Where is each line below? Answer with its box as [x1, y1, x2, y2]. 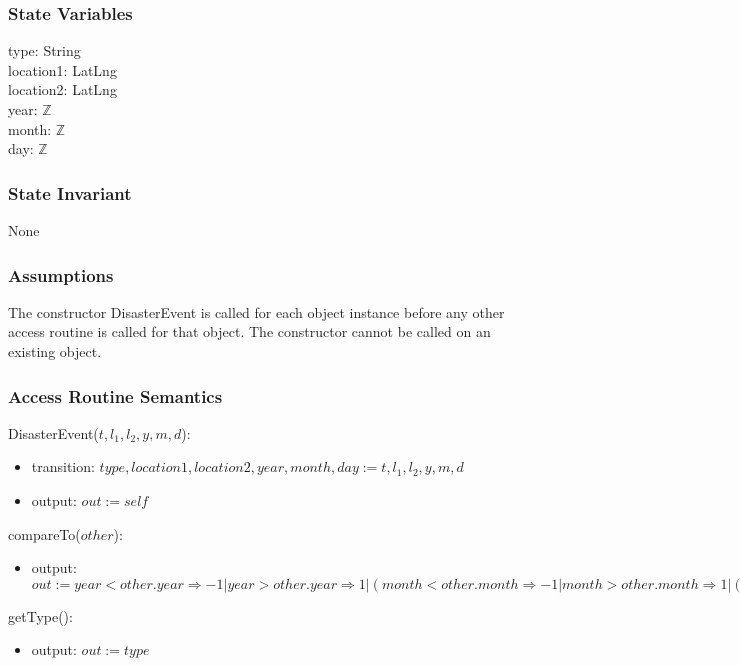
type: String [8, 40, 81, 61]
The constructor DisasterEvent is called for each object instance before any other [8, 301, 505, 322]
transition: [31, 456, 95, 477]
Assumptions [8, 262, 114, 287]
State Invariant [8, 180, 132, 205]
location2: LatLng [8, 79, 117, 100]
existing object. [8, 341, 102, 361]
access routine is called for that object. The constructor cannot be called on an [8, 321, 491, 342]
